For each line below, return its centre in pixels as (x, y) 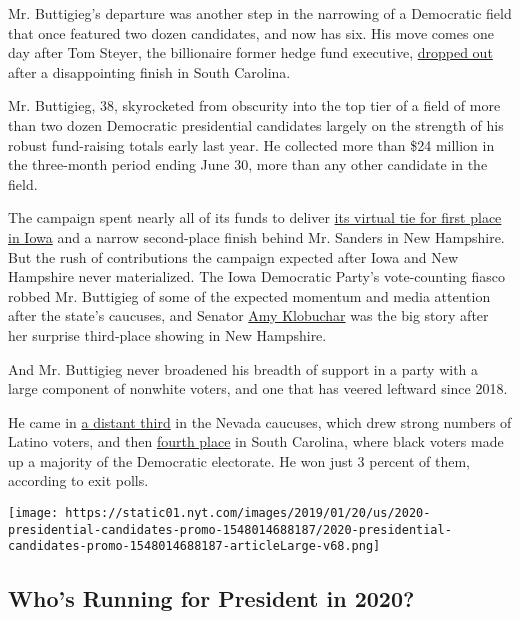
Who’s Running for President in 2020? (211, 598)
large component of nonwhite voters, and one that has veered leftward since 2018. (258, 388)
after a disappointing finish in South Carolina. (149, 71)
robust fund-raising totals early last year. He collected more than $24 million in (251, 144)
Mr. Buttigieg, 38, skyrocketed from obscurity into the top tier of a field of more (254, 105)
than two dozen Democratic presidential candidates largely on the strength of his (256, 124)
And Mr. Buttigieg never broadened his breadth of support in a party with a (243, 368)
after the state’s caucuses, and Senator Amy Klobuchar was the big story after (248, 315)
